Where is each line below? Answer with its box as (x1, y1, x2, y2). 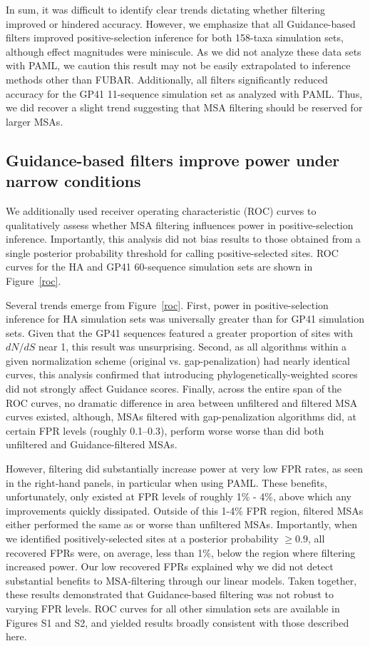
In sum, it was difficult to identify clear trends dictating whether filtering (6, 2, 326, 16)
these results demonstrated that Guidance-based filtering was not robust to (6, 587, 334, 602)
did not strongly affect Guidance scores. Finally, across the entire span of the (6, 381, 342, 396)
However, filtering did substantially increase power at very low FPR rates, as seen (6, 461, 363, 476)
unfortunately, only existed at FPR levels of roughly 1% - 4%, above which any (6, 489, 352, 504)
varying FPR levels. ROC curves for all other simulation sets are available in (6, 600, 340, 615)
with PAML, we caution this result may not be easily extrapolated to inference (6, 58, 351, 73)
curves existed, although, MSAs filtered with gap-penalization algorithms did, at (6, 409, 357, 424)
